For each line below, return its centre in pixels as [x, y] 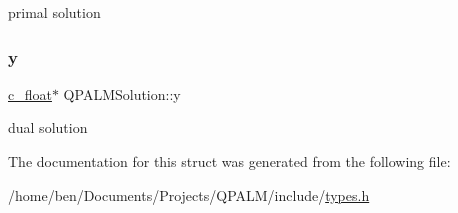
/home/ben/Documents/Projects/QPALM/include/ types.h [189, 194]
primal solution [54, 12]
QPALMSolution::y [122, 93]
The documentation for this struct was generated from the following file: [229, 161]
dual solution [48, 127]
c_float [30, 93]
